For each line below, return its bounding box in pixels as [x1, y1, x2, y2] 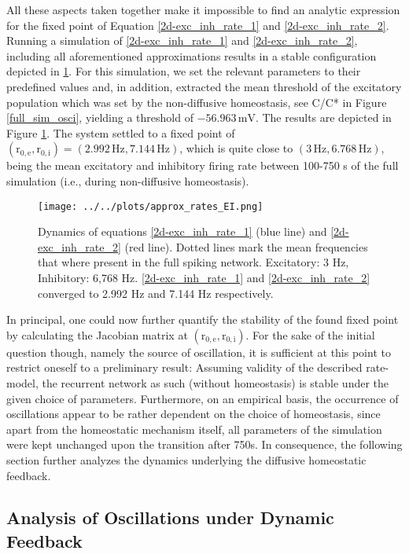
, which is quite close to [179, 140, 293, 156]
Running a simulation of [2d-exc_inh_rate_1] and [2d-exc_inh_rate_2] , [6, 32, 358, 49]
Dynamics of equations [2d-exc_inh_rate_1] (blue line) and [38, 223, 327, 240]
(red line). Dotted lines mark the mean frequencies [124, 238, 368, 255]
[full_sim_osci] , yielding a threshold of [6, 109, 193, 126]
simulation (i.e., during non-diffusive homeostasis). [6, 172, 249, 189]
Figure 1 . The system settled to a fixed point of [6, 124, 235, 141]
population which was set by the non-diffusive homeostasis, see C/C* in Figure [6, 94, 387, 110]
